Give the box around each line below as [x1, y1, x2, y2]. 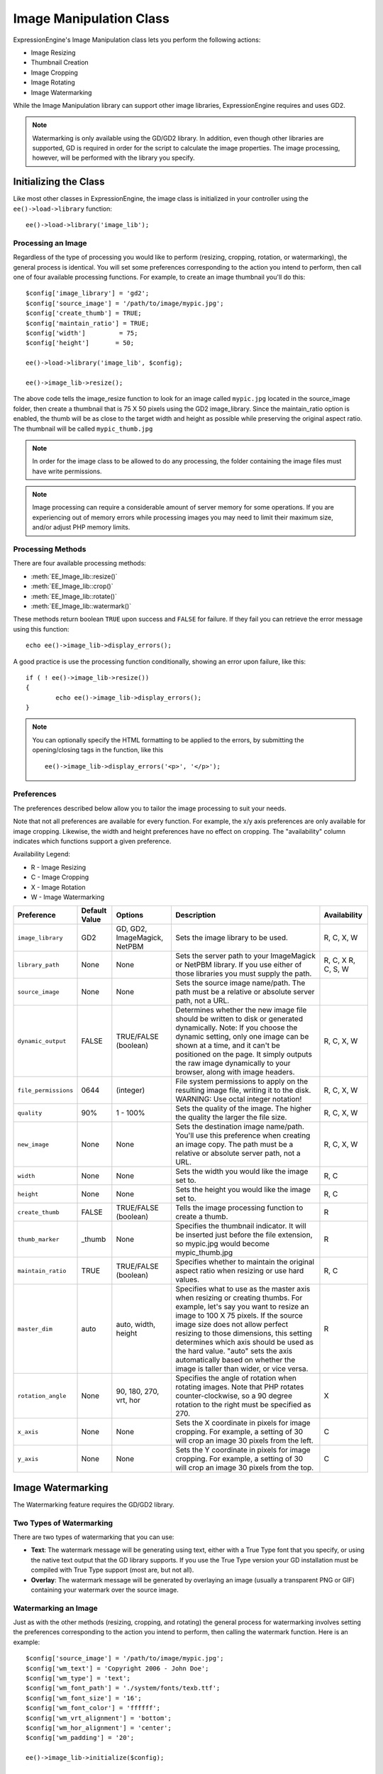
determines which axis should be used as [174, 1338, 314, 1348]
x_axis [17, 1428, 39, 1436]
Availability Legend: [13, 850, 71, 859]
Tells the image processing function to [174, 1203, 304, 1213]
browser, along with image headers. [174, 1067, 295, 1077]
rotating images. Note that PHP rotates [174, 1382, 304, 1392]
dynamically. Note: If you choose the [174, 1023, 298, 1032]
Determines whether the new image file [174, 1005, 307, 1015]
